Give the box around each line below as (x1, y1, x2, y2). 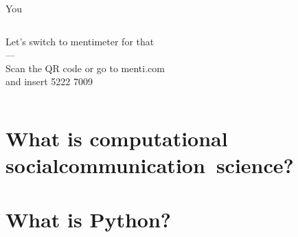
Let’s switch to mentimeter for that (5, 34, 154, 48)
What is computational (5, 124, 228, 153)
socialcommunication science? (5, 151, 294, 179)
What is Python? (5, 205, 172, 233)
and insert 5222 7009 (5, 74, 93, 89)
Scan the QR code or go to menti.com (5, 60, 165, 75)
